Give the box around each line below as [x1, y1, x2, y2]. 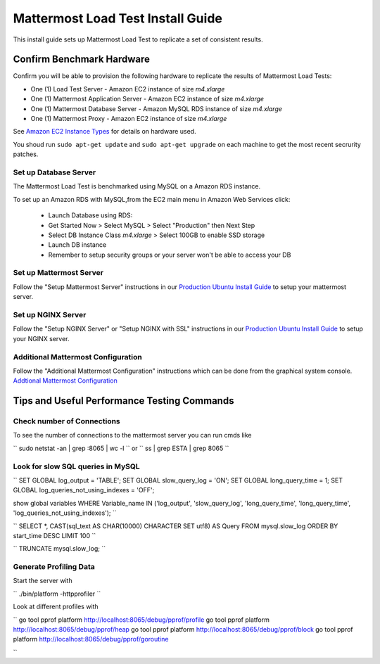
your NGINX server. [13, 334, 70, 343]
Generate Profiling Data [13, 562, 95, 572]
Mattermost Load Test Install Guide [13, 11, 223, 26]
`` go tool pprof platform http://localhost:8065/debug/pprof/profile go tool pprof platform [13, 615, 270, 624]
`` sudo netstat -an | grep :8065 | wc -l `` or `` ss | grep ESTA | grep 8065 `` [13, 444, 229, 452]
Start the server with [13, 577, 73, 585]
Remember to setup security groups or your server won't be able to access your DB [48, 250, 291, 259]
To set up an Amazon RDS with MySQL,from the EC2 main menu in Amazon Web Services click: [13, 195, 291, 203]
